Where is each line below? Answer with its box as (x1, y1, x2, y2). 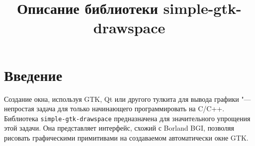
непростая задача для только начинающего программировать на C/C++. (4, 103, 225, 114)
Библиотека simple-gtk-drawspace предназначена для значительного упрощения (4, 113, 251, 123)
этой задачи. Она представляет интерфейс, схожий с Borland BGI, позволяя (4, 123, 234, 133)
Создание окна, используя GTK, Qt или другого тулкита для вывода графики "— (4, 93, 251, 104)
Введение (4, 65, 63, 85)
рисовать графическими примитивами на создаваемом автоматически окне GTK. (4, 132, 249, 143)
